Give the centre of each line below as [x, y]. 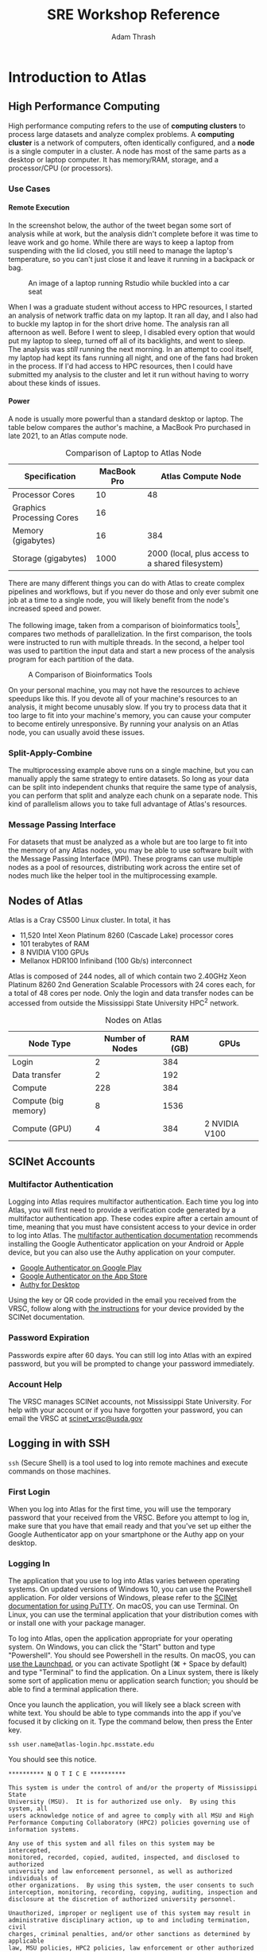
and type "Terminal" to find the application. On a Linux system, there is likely [133, 1673]
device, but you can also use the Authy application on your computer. [122, 1252]
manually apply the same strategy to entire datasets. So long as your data [129, 779]
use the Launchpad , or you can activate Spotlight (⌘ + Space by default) [128, 1664]
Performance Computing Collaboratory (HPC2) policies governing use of [129, 1823]
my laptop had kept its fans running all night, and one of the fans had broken [133, 357]
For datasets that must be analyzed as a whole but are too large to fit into [128, 842]
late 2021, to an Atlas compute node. [68, 436]
